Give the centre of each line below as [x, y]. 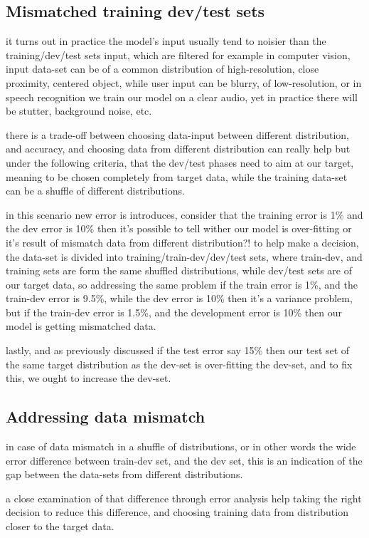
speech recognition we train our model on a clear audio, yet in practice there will [182, 97]
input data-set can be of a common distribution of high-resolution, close [162, 69]
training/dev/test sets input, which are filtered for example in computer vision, [178, 55]
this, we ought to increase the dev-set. [89, 378]
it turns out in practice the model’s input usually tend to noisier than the [166, 41]
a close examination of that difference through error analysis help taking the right [184, 498]
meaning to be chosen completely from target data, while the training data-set [177, 176]
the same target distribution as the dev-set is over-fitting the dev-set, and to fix [179, 364]
